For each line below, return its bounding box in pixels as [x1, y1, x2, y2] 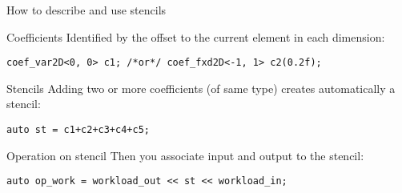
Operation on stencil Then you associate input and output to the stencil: [6, 147, 364, 163]
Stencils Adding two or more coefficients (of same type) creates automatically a [6, 79, 396, 96]
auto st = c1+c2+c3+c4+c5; [6, 124, 150, 136]
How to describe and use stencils [6, 2, 167, 18]
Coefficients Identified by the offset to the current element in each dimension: [6, 28, 385, 45]
